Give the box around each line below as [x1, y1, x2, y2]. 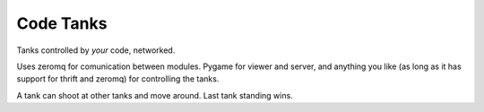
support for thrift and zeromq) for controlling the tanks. [16, 73, 220, 84]
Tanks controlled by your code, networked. [16, 45, 176, 56]
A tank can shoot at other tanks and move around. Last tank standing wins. [16, 90, 293, 100]
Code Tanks [16, 13, 108, 33]
